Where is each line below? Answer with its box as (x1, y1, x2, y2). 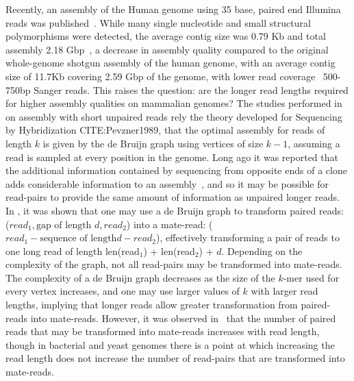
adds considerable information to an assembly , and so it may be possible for (5, 176, 329, 190)
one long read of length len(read (5, 243, 140, 258)
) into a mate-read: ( (126, 217, 213, 231)
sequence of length (40, 234, 117, 244)
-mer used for (283, 270, 340, 284)
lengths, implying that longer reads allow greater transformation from (5, 297, 298, 312)
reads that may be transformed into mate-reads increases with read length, (5, 324, 320, 339)
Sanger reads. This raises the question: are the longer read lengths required (34, 82, 349, 97)
